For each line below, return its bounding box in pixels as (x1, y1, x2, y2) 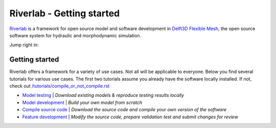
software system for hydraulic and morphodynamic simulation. (9, 32, 142, 38)
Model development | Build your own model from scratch (22, 99, 143, 106)
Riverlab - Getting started (9, 8, 120, 19)
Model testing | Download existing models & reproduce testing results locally (22, 92, 184, 98)
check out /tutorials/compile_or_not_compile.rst (9, 83, 110, 89)
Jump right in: (9, 42, 39, 48)
